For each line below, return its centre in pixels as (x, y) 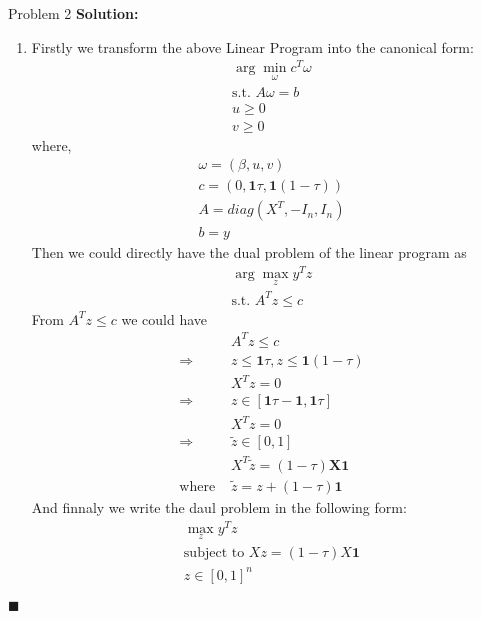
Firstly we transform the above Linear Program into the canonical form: (252, 46)
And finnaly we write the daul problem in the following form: (219, 507)
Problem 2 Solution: (73, 13)
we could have (164, 318)
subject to (214, 553)
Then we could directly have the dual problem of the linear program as (249, 252)
